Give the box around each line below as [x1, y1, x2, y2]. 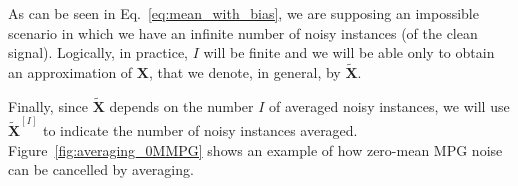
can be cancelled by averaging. [8, 159, 194, 180]
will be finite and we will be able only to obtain [203, 42, 495, 63]
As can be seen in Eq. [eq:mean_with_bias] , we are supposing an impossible [8, 3, 479, 23]
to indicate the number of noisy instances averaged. [42, 120, 358, 141]
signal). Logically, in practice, [8, 42, 188, 63]
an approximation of [8, 62, 133, 82]
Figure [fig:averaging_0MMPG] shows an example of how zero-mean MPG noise [8, 139, 503, 160]
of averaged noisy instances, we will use [269, 95, 510, 116]
